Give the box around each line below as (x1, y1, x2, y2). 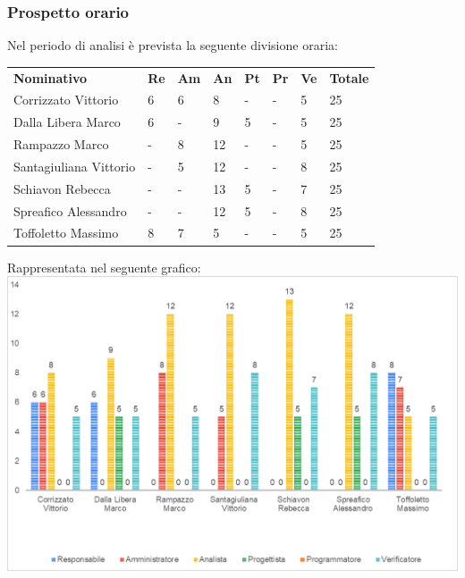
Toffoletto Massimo (13, 223, 119, 242)
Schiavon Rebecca (13, 179, 111, 197)
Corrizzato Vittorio (13, 90, 119, 109)
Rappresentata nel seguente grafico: (7, 257, 201, 276)
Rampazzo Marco (13, 135, 109, 154)
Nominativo (13, 68, 88, 87)
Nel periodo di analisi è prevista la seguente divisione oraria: (7, 36, 338, 54)
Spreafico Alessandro (13, 201, 127, 220)
